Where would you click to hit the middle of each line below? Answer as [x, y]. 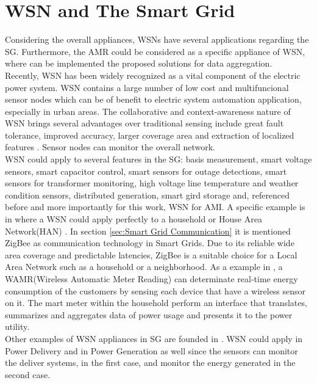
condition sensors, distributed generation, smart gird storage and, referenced [148, 195]
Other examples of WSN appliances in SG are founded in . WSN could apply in [154, 338]
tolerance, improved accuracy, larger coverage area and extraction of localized [150, 135]
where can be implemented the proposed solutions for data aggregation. [139, 63]
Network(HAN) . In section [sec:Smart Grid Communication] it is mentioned [148, 231]
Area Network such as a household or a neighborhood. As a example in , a [144, 267]
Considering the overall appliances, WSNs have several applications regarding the [157, 39]
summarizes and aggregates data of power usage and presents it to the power [149, 314]
